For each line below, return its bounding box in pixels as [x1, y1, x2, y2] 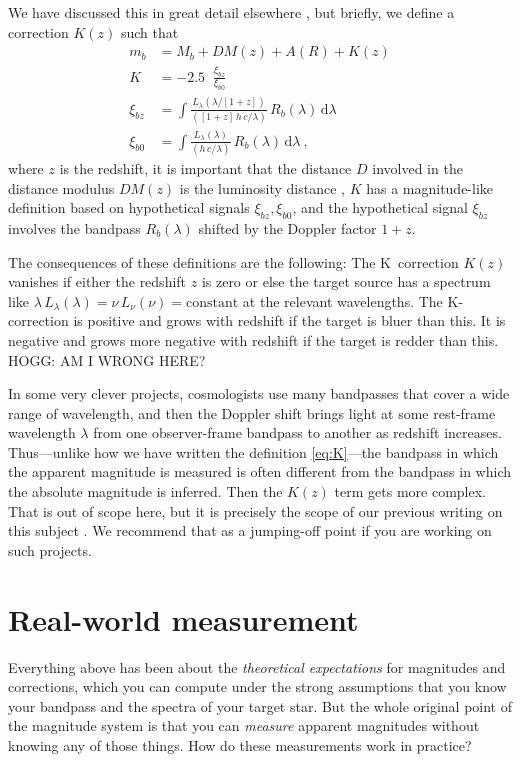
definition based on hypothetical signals [8, 197, 250, 218]
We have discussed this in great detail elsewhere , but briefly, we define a [8, 2, 455, 22]
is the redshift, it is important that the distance [59, 157, 352, 178]
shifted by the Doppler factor [198, 217, 377, 238]
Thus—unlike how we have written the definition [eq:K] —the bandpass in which [8, 441, 499, 462]
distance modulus [8, 177, 115, 198]
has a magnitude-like [366, 177, 494, 198]
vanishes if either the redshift [8, 271, 187, 292]
